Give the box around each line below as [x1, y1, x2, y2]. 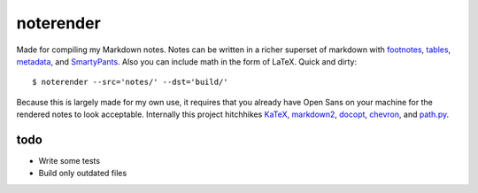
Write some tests [38, 156, 101, 166]
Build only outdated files [38, 168, 127, 179]
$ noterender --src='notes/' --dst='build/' [32, 77, 229, 88]
